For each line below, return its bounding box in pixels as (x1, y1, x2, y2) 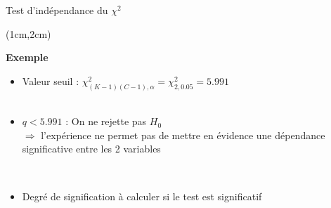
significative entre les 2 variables (22, 141, 161, 156)
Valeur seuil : (22, 73, 79, 88)
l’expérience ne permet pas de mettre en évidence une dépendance (41, 127, 325, 142)
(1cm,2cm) (6, 26, 51, 41)
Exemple (6, 50, 48, 65)
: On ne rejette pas (65, 114, 147, 129)
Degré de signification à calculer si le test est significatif (22, 188, 262, 203)
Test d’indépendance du (6, 3, 108, 17)
